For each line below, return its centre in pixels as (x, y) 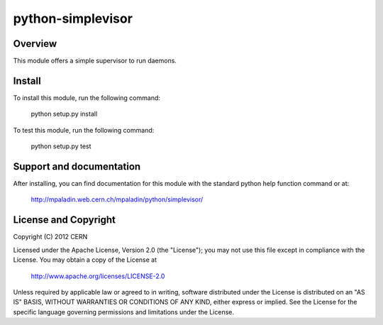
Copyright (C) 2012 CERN (50, 237)
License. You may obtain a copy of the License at (85, 260)
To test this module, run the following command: (84, 130)
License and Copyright (65, 220)
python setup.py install (64, 114)
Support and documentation (77, 166)
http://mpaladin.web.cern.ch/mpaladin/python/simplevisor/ (117, 199)
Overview (35, 44)
